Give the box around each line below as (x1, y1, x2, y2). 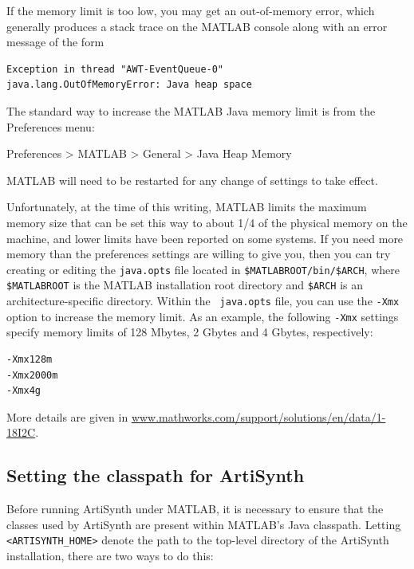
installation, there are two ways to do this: (6, 547, 214, 563)
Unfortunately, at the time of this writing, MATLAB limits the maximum (6, 198, 367, 215)
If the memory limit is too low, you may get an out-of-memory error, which (6, 2, 375, 18)
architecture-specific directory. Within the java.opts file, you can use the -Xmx (6, 292, 400, 309)
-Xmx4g (6, 385, 41, 397)
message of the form (6, 33, 104, 50)
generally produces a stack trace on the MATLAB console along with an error (6, 18, 388, 34)
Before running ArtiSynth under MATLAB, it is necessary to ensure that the (6, 500, 384, 517)
